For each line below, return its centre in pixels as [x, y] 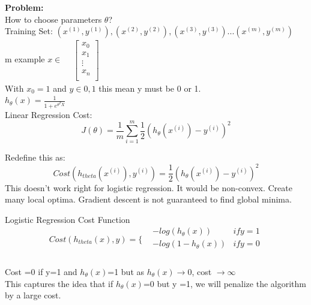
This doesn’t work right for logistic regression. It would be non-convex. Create [149, 187]
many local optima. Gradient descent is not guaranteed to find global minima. [148, 199]
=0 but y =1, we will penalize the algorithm [225, 283]
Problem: [24, 7]
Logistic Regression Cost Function [68, 219]
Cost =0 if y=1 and [41, 272]
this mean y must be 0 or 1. [150, 88]
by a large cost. [33, 295]
